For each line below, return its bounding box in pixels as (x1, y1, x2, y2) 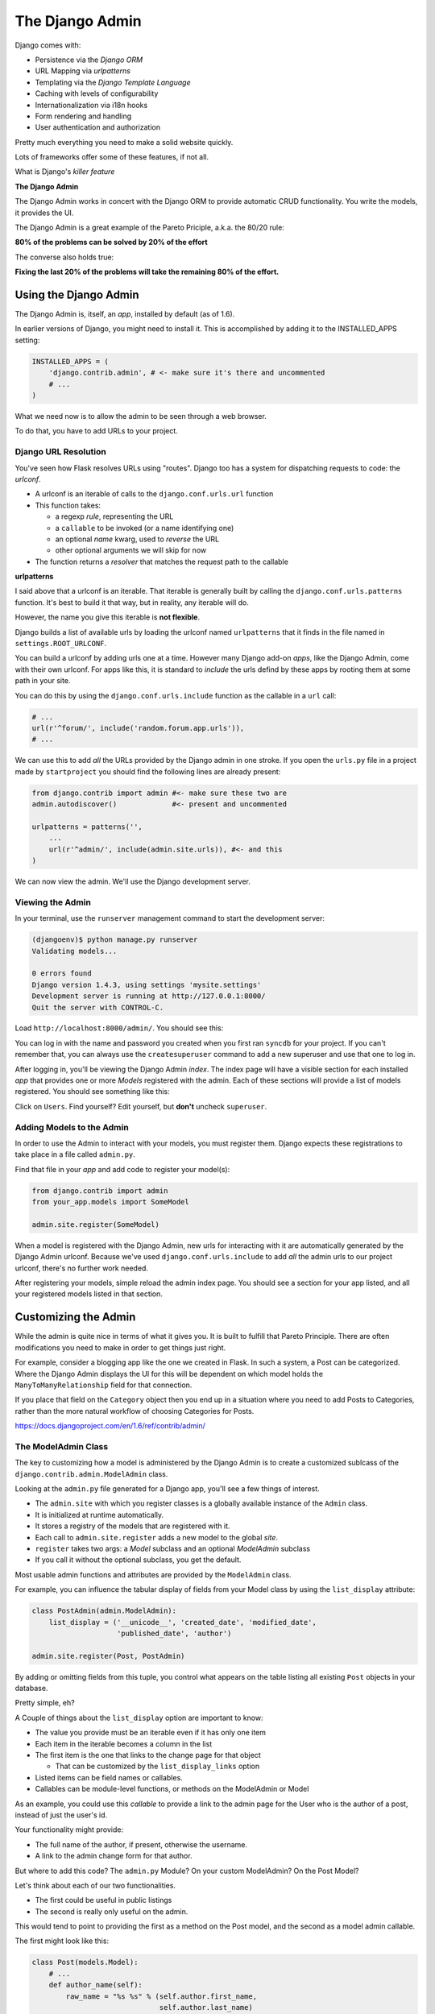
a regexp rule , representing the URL (55, 512, 174, 521)
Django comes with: (14, 40, 81, 50)
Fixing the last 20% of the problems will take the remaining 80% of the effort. (14, 267, 280, 277)
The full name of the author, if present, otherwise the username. (35, 1839, 247, 1849)
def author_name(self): (48, 1980, 143, 1990)
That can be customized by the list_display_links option (55, 1761, 260, 1772)
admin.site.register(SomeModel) (31, 1220, 160, 1229)
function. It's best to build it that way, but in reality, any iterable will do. (14, 597, 249, 607)
